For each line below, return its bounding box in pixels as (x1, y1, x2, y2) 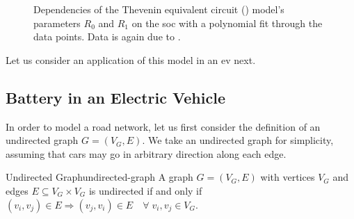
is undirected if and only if (88, 183, 202, 197)
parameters (33, 15, 81, 30)
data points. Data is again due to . (33, 29, 181, 44)
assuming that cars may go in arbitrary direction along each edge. (6, 146, 287, 161)
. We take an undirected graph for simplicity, (142, 133, 334, 147)
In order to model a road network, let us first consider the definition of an (6, 119, 321, 133)
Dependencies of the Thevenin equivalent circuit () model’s (33, 2, 284, 16)
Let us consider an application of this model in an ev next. (6, 52, 256, 67)
